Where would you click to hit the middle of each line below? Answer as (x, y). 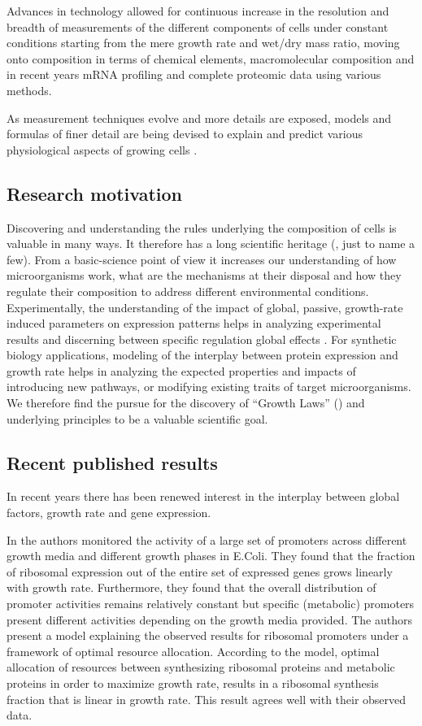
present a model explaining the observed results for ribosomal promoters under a (208, 635)
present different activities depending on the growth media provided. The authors (209, 619)
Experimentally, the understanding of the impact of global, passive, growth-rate (205, 307)
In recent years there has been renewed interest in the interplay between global (203, 496)
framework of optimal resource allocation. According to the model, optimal (193, 651)
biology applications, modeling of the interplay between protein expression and (202, 355)
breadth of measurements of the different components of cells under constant (198, 26)
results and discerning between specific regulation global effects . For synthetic (202, 339)
